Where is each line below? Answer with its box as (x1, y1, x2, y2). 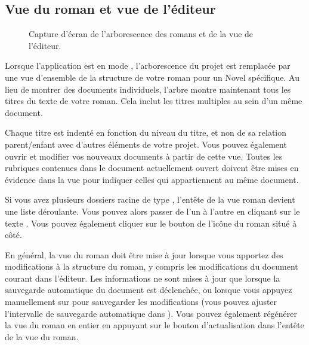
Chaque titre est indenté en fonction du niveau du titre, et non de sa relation (5, 126, 287, 139)
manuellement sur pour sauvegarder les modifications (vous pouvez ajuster (5, 295, 277, 308)
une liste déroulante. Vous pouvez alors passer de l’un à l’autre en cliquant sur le (5, 204, 300, 217)
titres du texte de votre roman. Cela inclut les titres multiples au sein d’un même (5, 94, 302, 107)
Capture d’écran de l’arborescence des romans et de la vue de (29, 28, 254, 40)
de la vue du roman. (5, 330, 79, 343)
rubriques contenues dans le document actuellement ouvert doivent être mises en (5, 161, 299, 174)
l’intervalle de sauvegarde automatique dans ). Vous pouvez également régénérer (5, 307, 298, 319)
